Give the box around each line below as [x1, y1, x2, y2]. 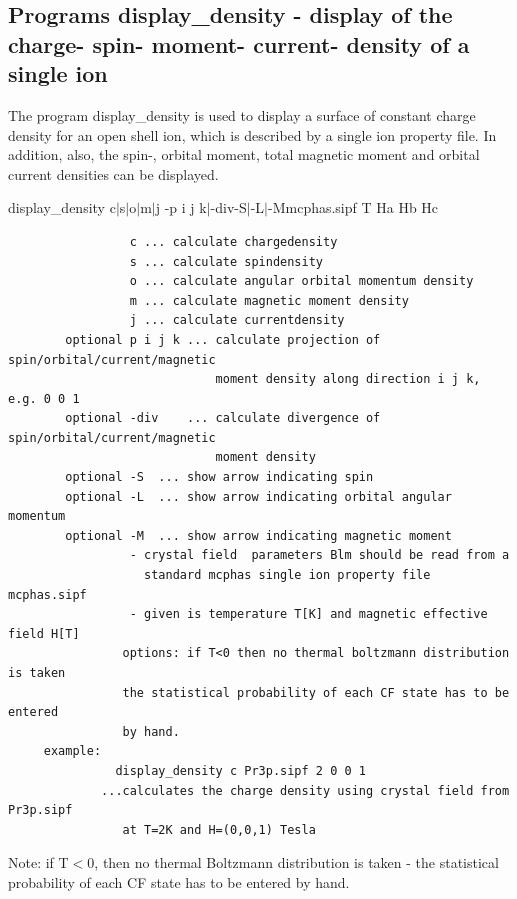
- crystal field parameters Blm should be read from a [129, 548, 510, 563]
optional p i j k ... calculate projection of [65, 332, 381, 347]
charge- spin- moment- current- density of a [8, 28, 470, 59]
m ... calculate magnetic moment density [129, 293, 409, 308]
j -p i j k [155, 197, 207, 218]
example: [43, 744, 102, 759]
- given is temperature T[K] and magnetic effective [129, 607, 488, 622]
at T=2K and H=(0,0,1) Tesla [122, 822, 316, 837]
